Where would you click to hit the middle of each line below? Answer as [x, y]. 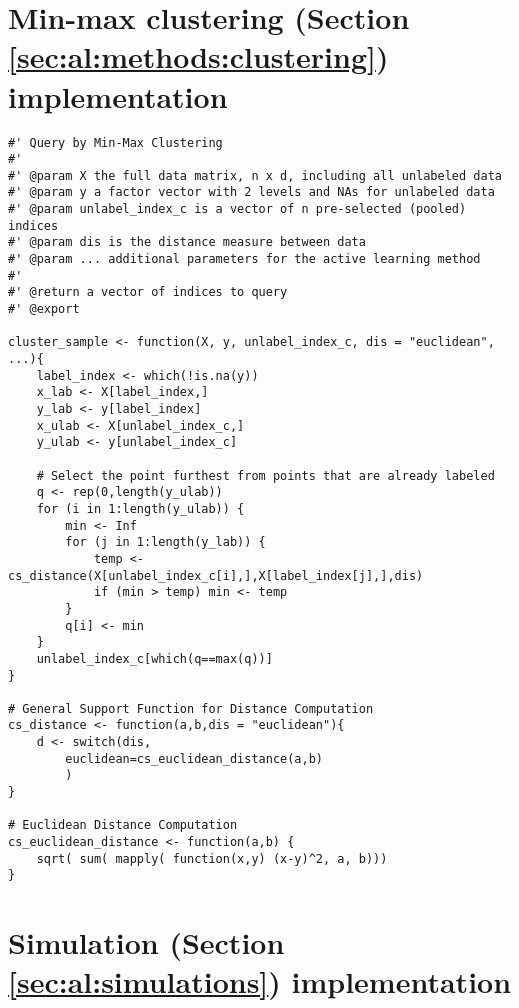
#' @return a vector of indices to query [148, 292]
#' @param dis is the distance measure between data [187, 242]
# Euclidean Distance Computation [123, 825]
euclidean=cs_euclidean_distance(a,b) [194, 758]
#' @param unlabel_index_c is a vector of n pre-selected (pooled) [237, 209]
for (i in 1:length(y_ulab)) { [140, 508]
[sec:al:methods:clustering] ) [198, 56]
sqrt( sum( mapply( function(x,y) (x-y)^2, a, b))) [212, 858]
